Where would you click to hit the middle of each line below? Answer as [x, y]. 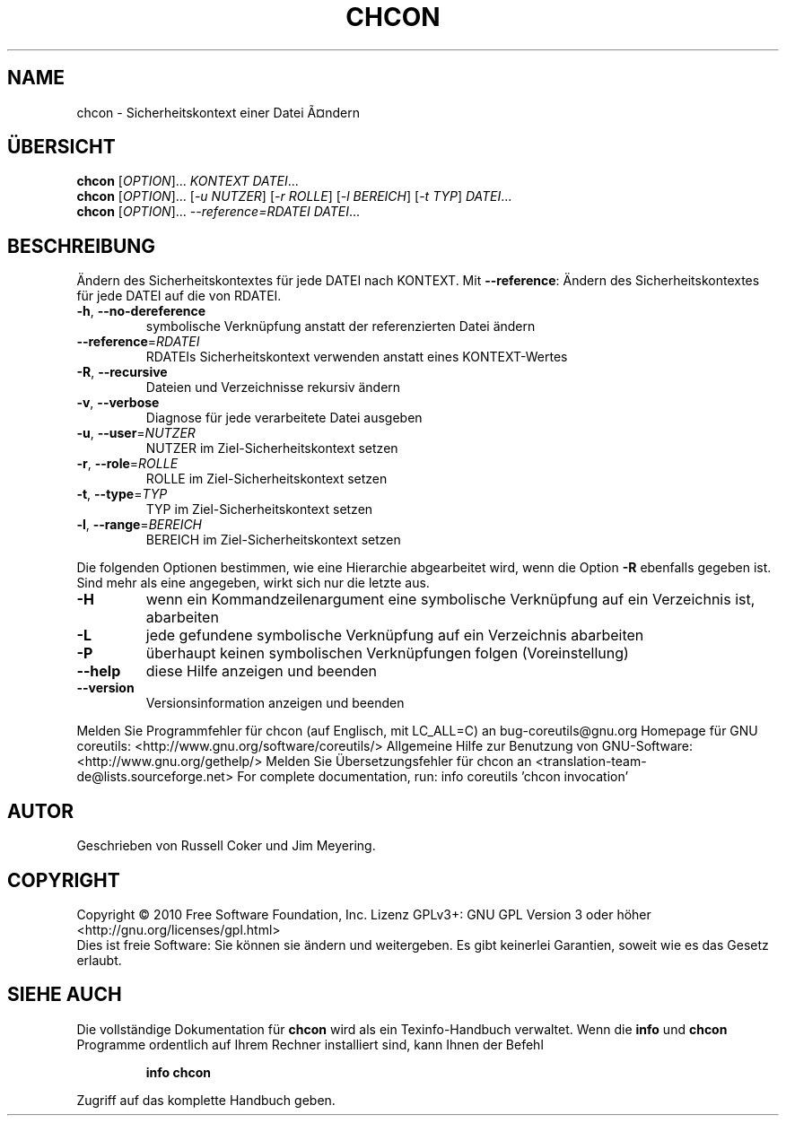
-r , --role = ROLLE [127, 464]
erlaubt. [99, 960]
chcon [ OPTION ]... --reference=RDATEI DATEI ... [218, 212]
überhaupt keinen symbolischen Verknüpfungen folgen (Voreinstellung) [387, 653]
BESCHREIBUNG [82, 246]
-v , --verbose [118, 403]
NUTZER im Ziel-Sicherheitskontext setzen [272, 448]
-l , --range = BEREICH [140, 525]
